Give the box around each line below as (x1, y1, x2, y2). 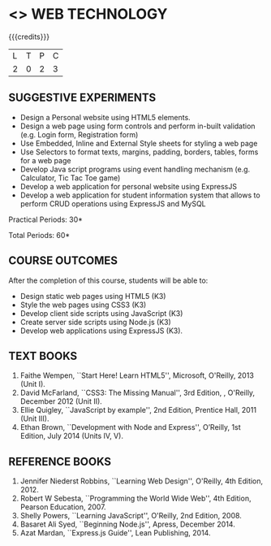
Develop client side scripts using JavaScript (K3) (19, 308, 183, 318)
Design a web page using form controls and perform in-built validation (19, 121, 256, 131)
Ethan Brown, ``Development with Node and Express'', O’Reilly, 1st (19, 422, 241, 432)
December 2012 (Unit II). (19, 396, 103, 406)
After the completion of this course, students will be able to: (8, 275, 209, 285)
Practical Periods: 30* (8, 214, 84, 224)
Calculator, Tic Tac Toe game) (19, 172, 121, 183)
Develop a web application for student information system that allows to (19, 190, 261, 200)
